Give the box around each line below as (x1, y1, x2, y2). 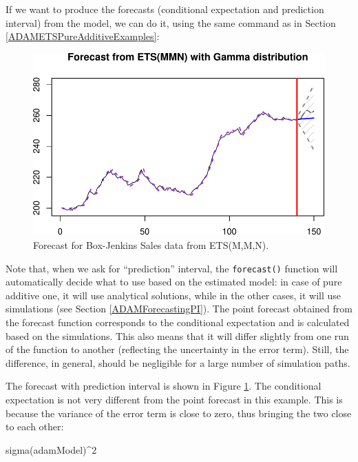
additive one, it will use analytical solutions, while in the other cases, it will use (6, 288, 341, 302)
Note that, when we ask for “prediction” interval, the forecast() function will (6, 261, 338, 275)
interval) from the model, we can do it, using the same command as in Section (6, 15, 336, 30)
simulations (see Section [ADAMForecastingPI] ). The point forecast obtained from (6, 301, 352, 316)
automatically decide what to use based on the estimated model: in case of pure (6, 274, 342, 289)
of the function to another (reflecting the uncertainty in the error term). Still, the (6, 342, 349, 356)
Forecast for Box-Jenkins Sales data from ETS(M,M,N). (33, 237, 269, 252)
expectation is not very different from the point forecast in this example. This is (6, 392, 343, 406)
